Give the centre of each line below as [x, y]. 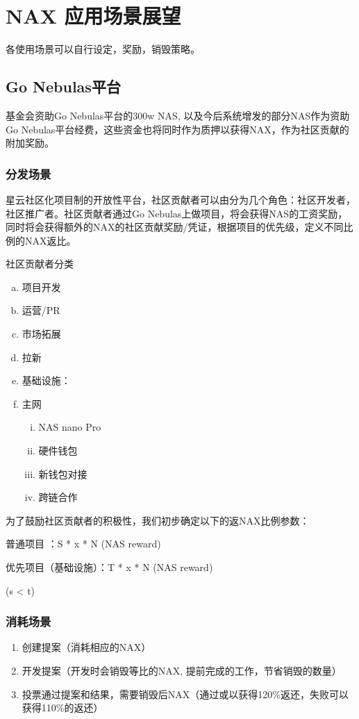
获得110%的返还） [62, 708]
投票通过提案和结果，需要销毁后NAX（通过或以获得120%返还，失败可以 [185, 694]
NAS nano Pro [70, 427]
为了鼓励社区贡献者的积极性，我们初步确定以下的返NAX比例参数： [158, 520]
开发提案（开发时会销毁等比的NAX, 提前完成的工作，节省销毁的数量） [182, 671]
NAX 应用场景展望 [93, 16]
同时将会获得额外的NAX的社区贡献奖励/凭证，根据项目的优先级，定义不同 [175, 227]
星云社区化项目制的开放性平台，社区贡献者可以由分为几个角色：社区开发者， [181, 199]
